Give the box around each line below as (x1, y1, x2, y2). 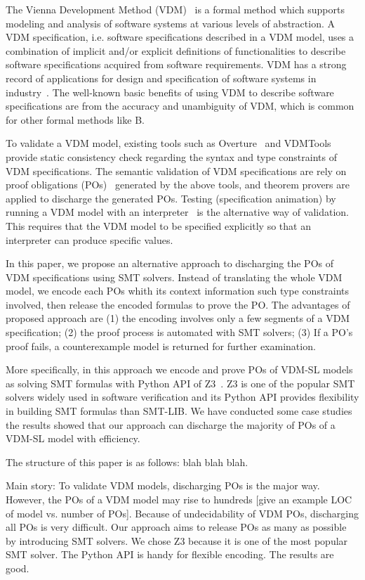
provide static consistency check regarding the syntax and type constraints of (6, 149, 337, 164)
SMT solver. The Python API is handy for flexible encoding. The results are (6, 547, 334, 562)
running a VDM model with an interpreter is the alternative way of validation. (6, 205, 349, 219)
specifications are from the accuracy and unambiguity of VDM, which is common (6, 98, 354, 113)
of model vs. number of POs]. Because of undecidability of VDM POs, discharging (6, 505, 359, 520)
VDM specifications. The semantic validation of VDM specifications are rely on (6, 163, 347, 178)
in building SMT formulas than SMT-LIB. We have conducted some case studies (6, 404, 352, 418)
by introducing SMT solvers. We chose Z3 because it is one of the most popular (6, 533, 348, 548)
